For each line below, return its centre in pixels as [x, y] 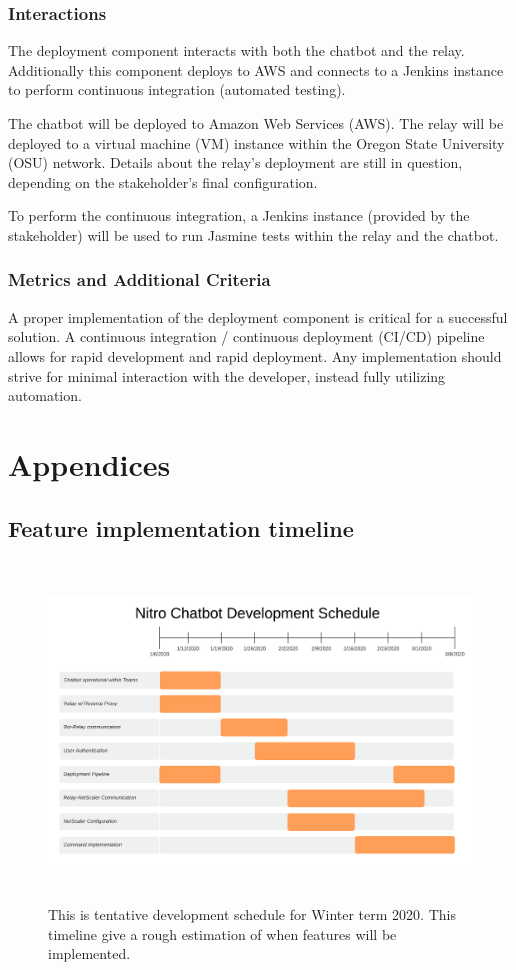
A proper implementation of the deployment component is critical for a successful [258, 316]
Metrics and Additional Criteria [139, 279]
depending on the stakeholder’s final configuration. [163, 181]
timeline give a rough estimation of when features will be [222, 933]
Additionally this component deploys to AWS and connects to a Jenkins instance [256, 69]
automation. [45, 395]
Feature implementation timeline [181, 527]
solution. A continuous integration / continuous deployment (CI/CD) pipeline [246, 336]
